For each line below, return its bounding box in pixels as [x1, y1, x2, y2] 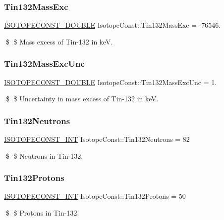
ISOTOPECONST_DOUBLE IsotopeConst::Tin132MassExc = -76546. [4, 20, 221, 30]
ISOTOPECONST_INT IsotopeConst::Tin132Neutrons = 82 [4, 134, 190, 144]
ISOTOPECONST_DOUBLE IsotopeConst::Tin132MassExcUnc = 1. [4, 77, 217, 87]
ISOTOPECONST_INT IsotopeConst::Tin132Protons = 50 [4, 191, 186, 201]
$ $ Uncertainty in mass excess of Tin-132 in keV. [5, 93, 159, 104]
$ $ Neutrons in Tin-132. [5, 150, 83, 161]
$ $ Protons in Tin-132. [5, 208, 79, 218]
